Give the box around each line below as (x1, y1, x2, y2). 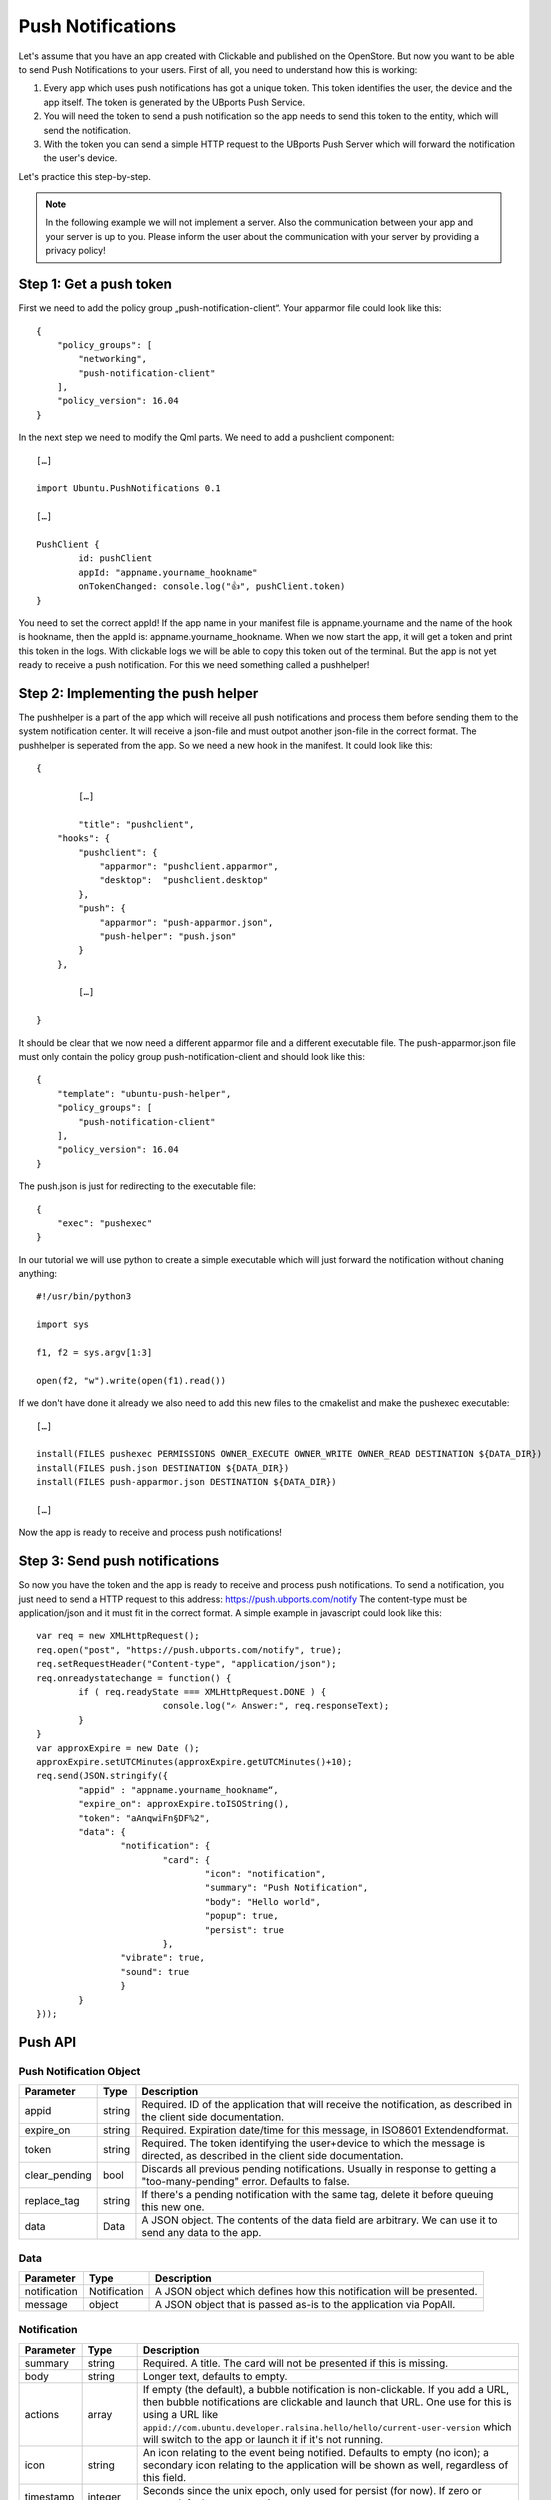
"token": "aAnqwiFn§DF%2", (78, 1812, 211, 1824)
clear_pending (24, 2168, 92, 2182)
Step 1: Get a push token (18, 276, 172, 293)
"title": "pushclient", (78, 818, 195, 830)
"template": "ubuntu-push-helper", (56, 1088, 232, 1099)
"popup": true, (204, 1910, 279, 1922)
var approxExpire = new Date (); (36, 1742, 200, 1754)
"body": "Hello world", (204, 1896, 322, 1907)
